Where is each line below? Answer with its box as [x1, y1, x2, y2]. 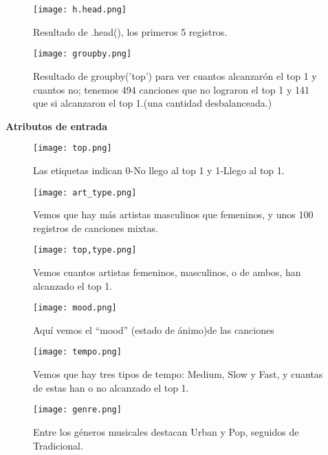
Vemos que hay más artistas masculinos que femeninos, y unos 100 [33, 207, 314, 222]
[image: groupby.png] [33, 49, 132, 59]
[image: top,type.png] [33, 245, 137, 255]
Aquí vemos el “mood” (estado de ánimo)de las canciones [33, 322, 274, 337]
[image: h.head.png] [33, 5, 127, 14]
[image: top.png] [33, 143, 112, 154]
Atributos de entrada [6, 118, 108, 133]
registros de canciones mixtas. [33, 220, 158, 235]
